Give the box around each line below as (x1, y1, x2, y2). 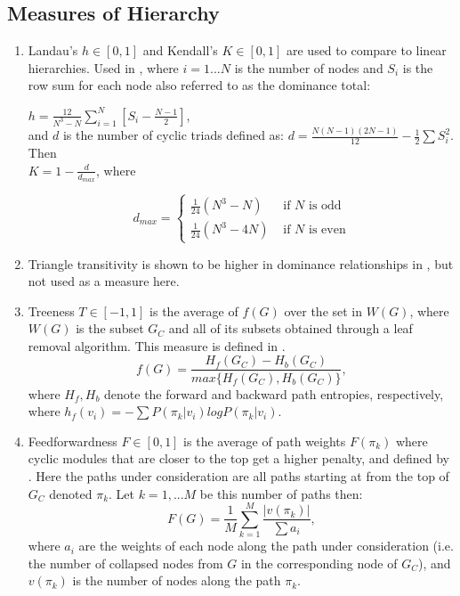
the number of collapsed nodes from (28, 553, 223, 572)
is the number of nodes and (234, 58, 383, 77)
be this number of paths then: (199, 484, 363, 502)
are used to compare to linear (286, 41, 447, 60)
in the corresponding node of (240, 553, 398, 572)
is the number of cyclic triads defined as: (62, 126, 284, 144)
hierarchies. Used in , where (28, 58, 179, 77)
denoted (49, 484, 93, 502)
